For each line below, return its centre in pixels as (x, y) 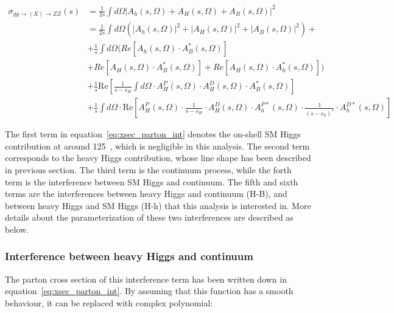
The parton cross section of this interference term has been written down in (146, 279)
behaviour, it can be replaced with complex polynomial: (109, 302)
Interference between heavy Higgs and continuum (129, 256)
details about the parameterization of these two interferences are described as (149, 217)
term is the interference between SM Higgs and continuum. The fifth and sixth (152, 181)
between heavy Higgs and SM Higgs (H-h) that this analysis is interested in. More (158, 205)
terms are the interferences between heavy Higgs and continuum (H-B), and (146, 194)
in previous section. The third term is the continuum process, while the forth (148, 169)
